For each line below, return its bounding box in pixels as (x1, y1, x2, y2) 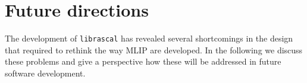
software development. (5, 66, 86, 79)
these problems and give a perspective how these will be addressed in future (5, 55, 281, 68)
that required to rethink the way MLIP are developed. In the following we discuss (5, 43, 303, 56)
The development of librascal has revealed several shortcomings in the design (5, 32, 293, 44)
